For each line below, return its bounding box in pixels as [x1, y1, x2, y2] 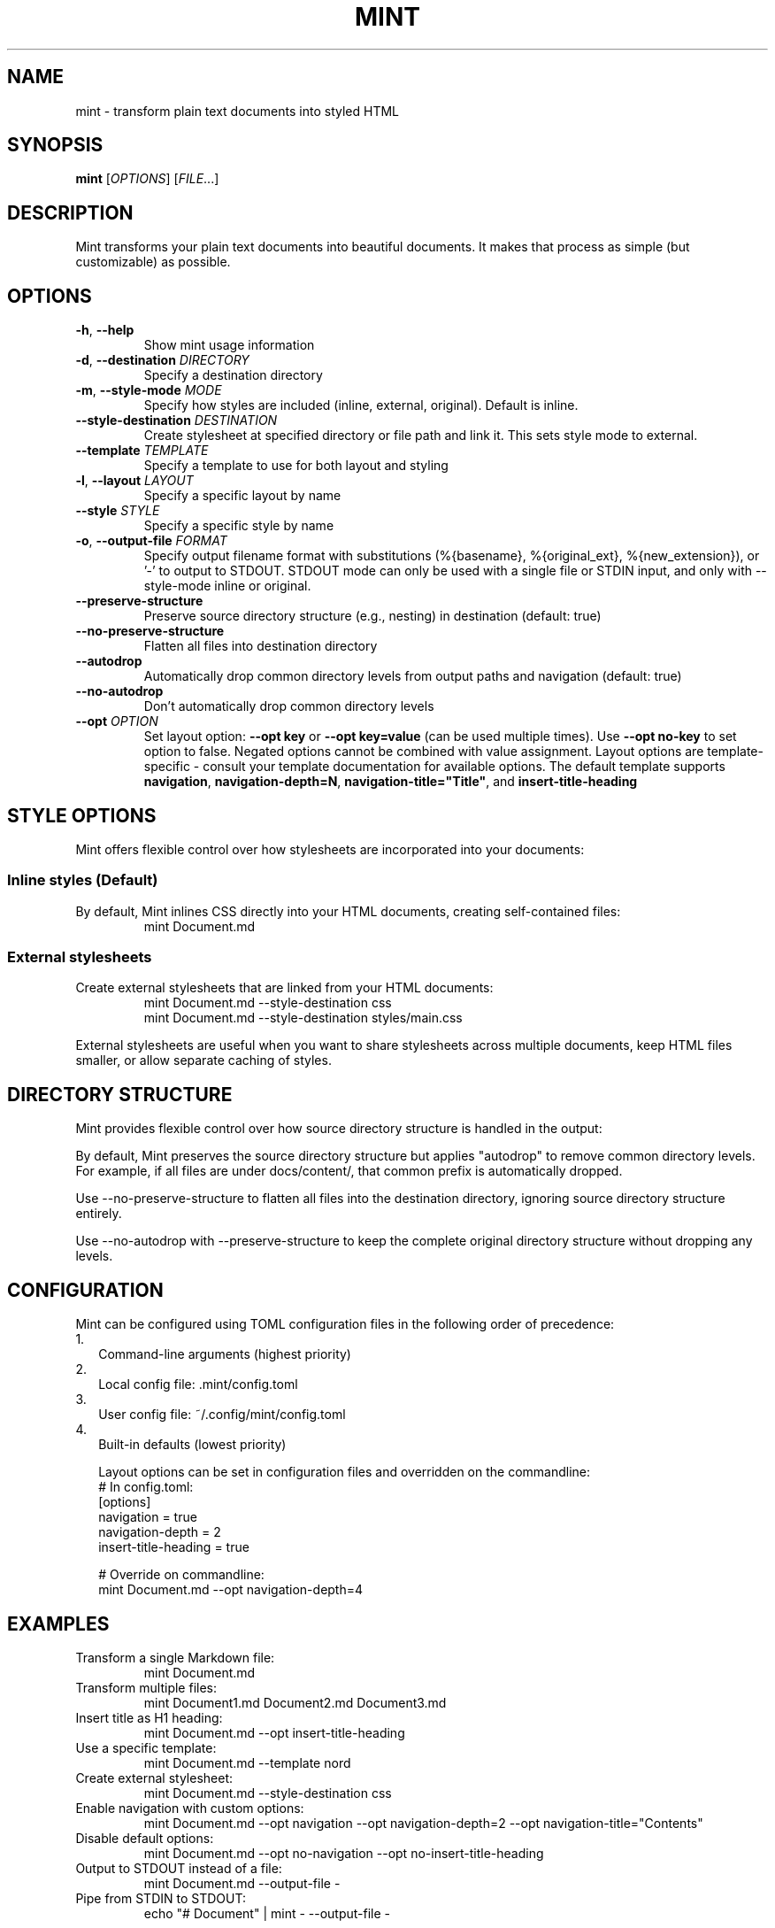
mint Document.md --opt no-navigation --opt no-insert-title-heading [143, 1846, 544, 1861]
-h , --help [75, 322, 134, 338]
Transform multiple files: [75, 1680, 218, 1695]
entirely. [75, 1206, 122, 1222]
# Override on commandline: [98, 1567, 265, 1583]
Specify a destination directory [143, 367, 323, 383]
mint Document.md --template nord [143, 1755, 351, 1770]
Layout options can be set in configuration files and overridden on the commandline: [98, 1464, 591, 1480]
